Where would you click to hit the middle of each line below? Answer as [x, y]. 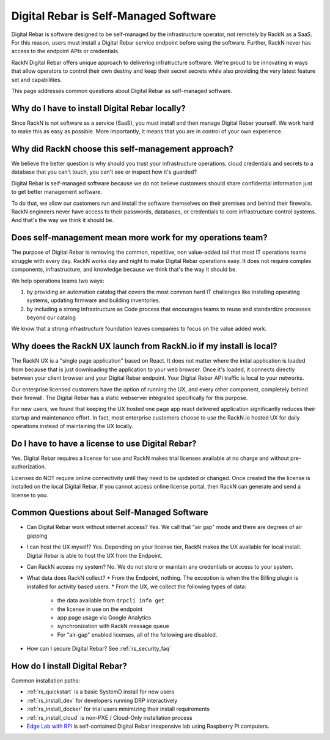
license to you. [30, 495]
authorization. [29, 467]
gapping [37, 536]
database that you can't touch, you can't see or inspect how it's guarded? [104, 172]
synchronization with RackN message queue [113, 626]
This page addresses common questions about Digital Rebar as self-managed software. [122, 91]
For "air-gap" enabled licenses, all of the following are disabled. [137, 635]
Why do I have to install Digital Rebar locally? [98, 108]
